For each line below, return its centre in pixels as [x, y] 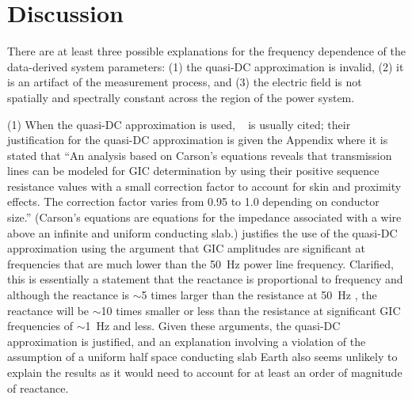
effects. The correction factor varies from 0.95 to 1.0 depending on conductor [193, 201]
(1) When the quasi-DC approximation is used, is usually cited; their [179, 124]
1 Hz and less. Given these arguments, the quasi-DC [213, 326]
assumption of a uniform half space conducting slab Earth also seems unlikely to [202, 357]
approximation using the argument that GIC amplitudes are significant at [186, 248]
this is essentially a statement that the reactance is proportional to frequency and [205, 279]
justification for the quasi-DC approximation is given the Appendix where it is [198, 140]
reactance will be [48, 310]
